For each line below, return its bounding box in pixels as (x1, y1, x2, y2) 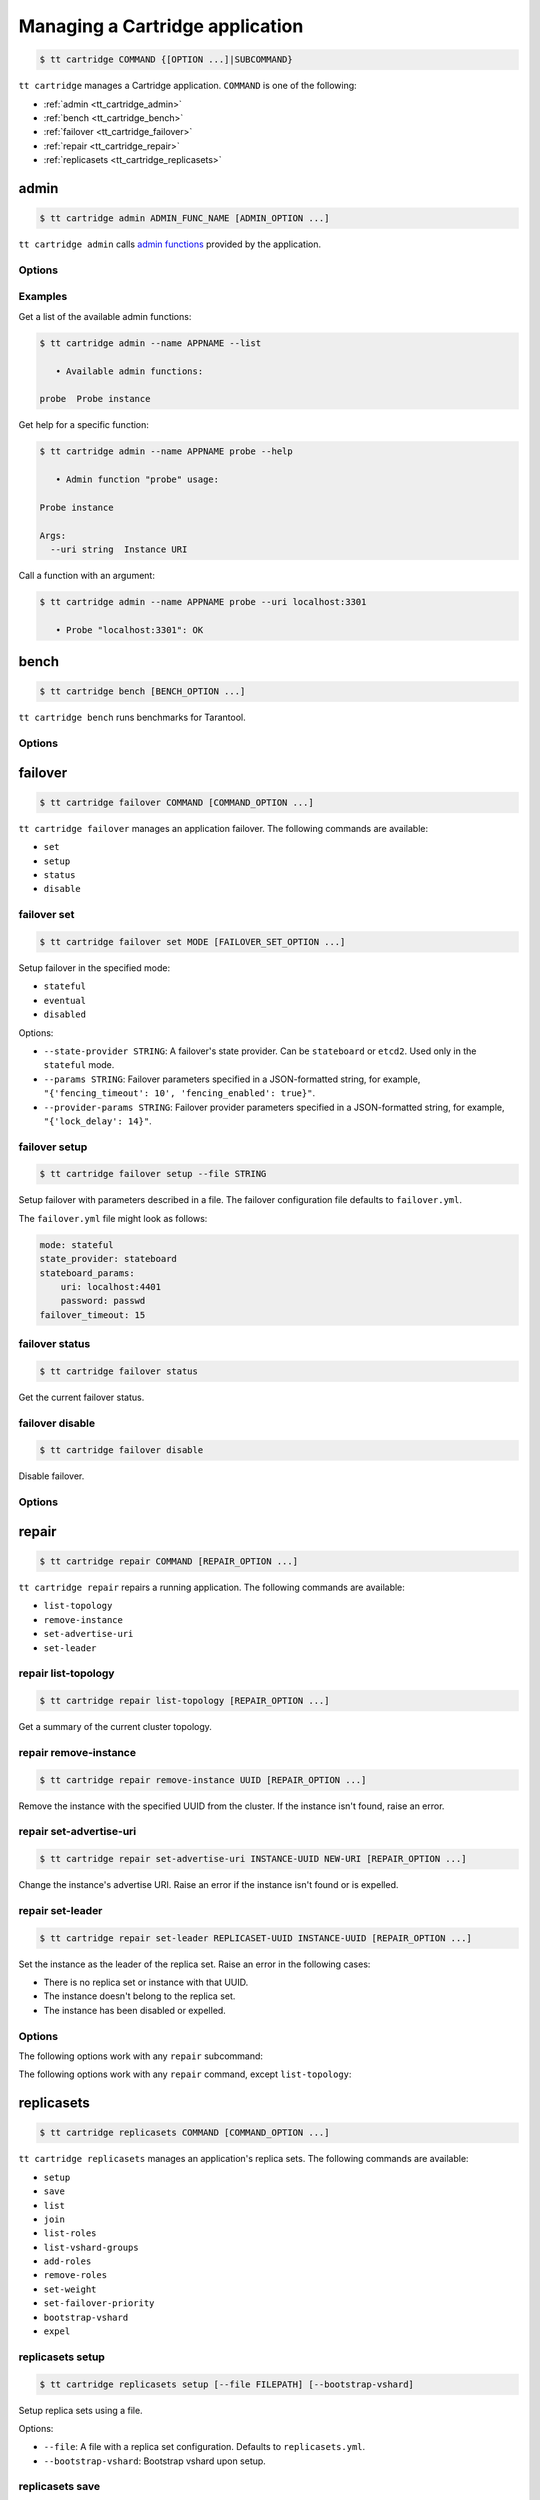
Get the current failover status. (18, 1391, 145, 1403)
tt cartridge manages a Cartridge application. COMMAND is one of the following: (18, 80, 357, 92)
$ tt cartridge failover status (39, 1365, 199, 1377)
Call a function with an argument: (18, 570, 155, 581)
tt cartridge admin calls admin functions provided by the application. (18, 238, 322, 250)
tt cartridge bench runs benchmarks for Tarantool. (18, 711, 247, 724)
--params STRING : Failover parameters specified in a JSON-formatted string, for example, (43, 1073, 421, 1085)
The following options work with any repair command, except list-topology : (18, 2068, 352, 2080)
